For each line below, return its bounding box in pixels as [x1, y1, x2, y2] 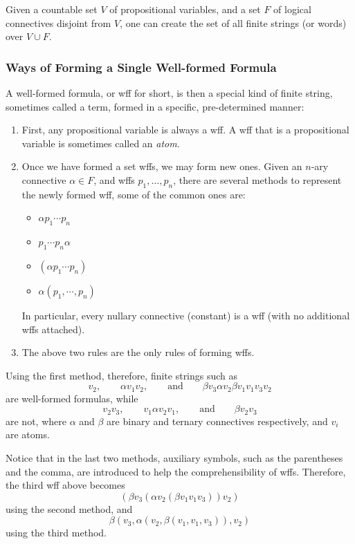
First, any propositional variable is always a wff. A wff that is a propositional [21, 122, 349, 137]
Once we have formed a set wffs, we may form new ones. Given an [21, 159, 302, 173]
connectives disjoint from [6, 15, 111, 30]
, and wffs [93, 172, 135, 187]
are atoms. [6, 427, 50, 442]
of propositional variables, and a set [109, 2, 261, 16]
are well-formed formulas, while [6, 391, 138, 405]
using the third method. [6, 525, 107, 540]
